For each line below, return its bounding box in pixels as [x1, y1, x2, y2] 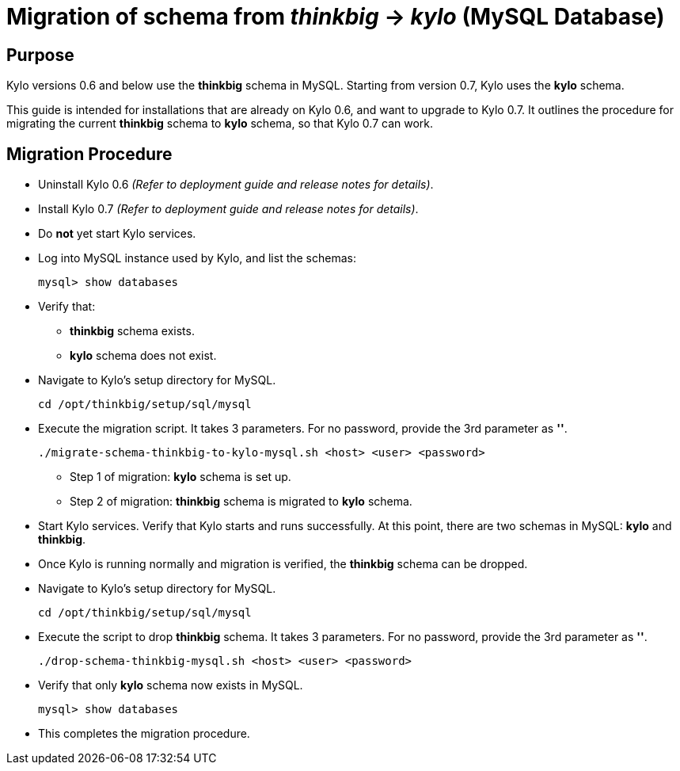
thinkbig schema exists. [70, 324, 195, 338]
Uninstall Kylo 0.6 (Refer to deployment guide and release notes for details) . [38, 177, 434, 192]
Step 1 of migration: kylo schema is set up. [70, 470, 291, 484]
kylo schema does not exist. [70, 349, 217, 363]
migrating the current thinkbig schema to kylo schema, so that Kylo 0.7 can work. [6, 116, 434, 131]
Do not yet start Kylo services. [38, 227, 196, 241]
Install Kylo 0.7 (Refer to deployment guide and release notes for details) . [38, 202, 419, 216]
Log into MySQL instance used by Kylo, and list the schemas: [38, 251, 356, 265]
